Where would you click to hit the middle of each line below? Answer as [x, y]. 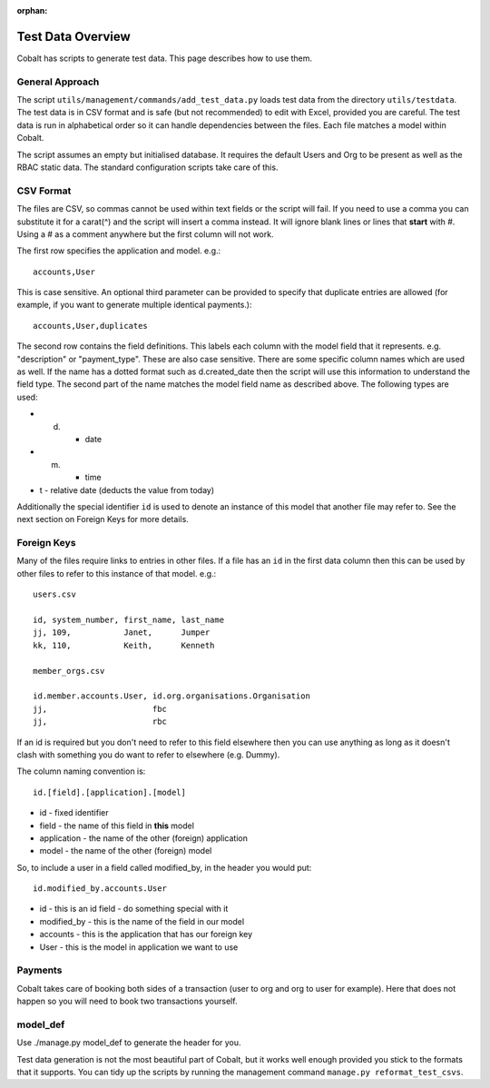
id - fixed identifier [74, 813]
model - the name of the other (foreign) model [126, 851]
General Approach [58, 82]
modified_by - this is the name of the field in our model [142, 921]
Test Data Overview [73, 36]
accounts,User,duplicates [91, 326]
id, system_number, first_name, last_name [129, 620]
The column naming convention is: [81, 771]
